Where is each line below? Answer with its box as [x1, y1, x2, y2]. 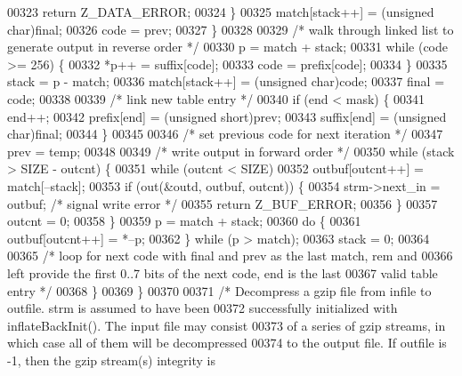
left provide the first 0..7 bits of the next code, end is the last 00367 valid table [7, 263, 438, 282]
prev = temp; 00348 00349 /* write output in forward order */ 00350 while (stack [7, 141, 455, 160]
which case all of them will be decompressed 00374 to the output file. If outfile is [7, 333, 447, 352]
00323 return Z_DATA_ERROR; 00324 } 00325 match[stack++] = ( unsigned [7, 3, 434, 20]
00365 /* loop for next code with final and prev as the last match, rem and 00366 [7, 246, 453, 265]
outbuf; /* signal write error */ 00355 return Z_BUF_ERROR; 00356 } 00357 [7, 194, 438, 212]
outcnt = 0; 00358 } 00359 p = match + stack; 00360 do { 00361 [7, 212, 361, 230]
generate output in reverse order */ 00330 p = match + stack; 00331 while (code [7, 37, 448, 56]
